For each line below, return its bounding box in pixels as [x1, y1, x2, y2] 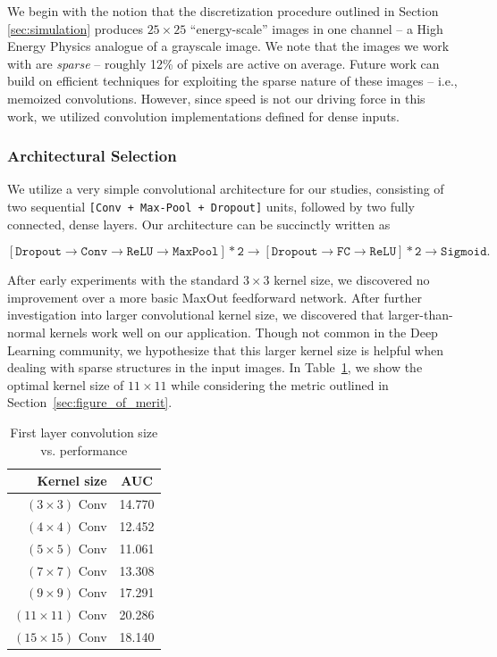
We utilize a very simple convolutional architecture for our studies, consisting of [7, 179, 444, 198]
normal [7, 323, 46, 341]
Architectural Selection [7, 145, 177, 167]
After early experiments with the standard [7, 270, 240, 289]
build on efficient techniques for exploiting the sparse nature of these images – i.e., [7, 71, 458, 90]
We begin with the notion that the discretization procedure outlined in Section [7, 2, 439, 20]
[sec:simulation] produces [7, 19, 143, 37]
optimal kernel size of [7, 375, 124, 394]
